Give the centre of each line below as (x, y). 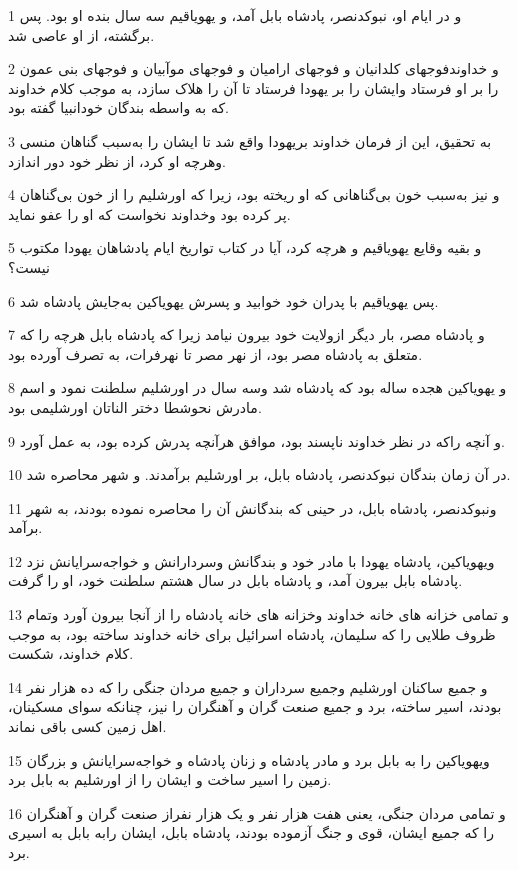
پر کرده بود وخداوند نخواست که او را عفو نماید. (149, 213)
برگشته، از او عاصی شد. (81, 34)
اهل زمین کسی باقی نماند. (87, 726)
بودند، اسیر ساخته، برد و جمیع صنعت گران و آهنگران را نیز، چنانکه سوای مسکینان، (255, 706)
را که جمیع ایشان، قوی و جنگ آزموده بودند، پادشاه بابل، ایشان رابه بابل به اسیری (251, 832)
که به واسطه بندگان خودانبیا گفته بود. (118, 107)
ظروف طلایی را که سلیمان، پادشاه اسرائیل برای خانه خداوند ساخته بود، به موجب (252, 633)
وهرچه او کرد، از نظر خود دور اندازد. (117, 160)
